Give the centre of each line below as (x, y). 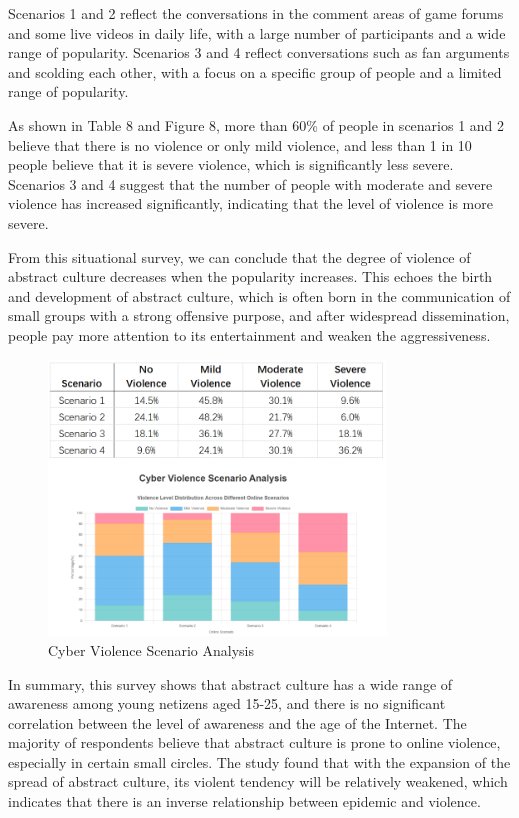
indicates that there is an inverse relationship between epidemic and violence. (244, 801)
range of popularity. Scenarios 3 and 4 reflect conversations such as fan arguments (259, 52)
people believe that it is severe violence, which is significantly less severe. (231, 164)
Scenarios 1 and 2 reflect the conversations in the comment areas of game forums (256, 13)
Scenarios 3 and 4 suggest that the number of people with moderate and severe (250, 183)
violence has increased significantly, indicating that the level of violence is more (250, 203)
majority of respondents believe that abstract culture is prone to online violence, (254, 742)
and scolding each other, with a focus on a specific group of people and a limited (255, 71)
